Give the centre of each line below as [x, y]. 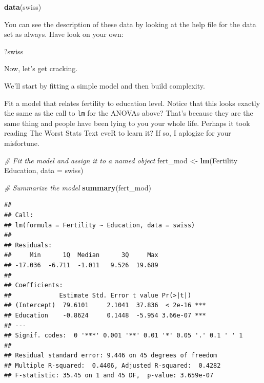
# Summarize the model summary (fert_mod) [78, 187]
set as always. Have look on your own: [64, 34]
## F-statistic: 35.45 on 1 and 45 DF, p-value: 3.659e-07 [109, 376]
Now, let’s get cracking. [41, 68]
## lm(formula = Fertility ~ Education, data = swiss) [100, 225]
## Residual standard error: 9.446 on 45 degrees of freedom [111, 356]
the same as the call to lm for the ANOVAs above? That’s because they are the [129, 113]
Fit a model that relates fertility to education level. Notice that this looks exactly [132, 103]
